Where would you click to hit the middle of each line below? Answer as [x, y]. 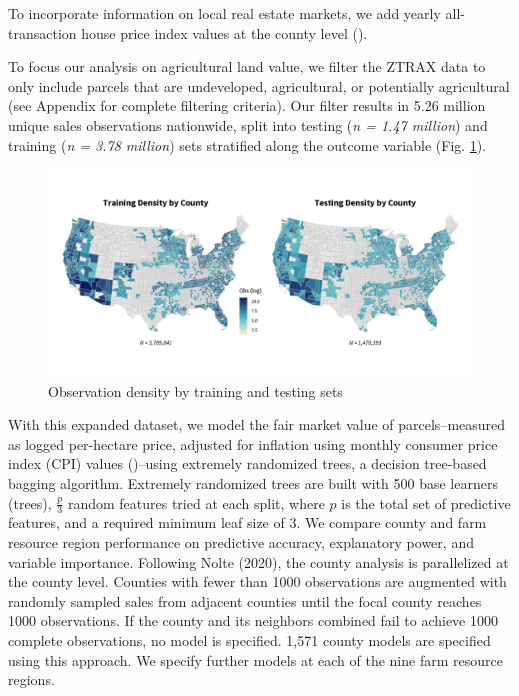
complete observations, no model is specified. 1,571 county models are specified [249, 639]
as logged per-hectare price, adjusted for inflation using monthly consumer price [253, 443]
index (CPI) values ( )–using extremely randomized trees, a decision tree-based [247, 463]
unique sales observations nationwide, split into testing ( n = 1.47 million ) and [248, 124]
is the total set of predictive [426, 502]
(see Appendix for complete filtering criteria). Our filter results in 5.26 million [247, 105]
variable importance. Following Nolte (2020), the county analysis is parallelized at [258, 561]
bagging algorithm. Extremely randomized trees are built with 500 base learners [253, 482]
